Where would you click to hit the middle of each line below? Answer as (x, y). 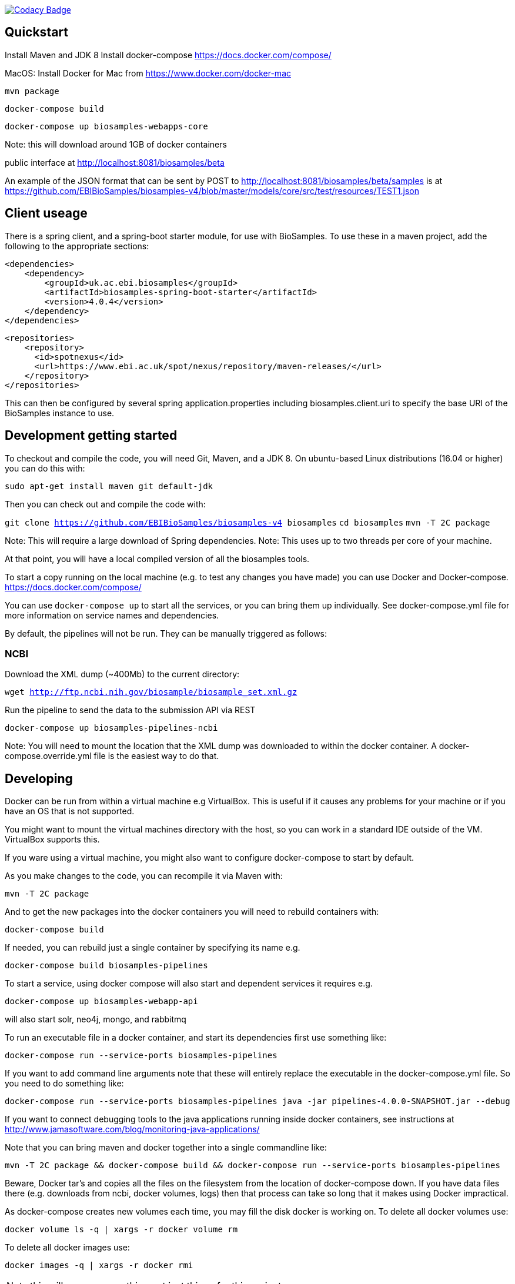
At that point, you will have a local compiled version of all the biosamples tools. (157, 559)
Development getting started (91, 436)
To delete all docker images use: (67, 1248)
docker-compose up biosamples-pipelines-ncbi (111, 728)
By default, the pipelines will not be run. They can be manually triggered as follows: (166, 633)
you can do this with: (45, 468)
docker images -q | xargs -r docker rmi (99, 1265)
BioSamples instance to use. (60, 413)
